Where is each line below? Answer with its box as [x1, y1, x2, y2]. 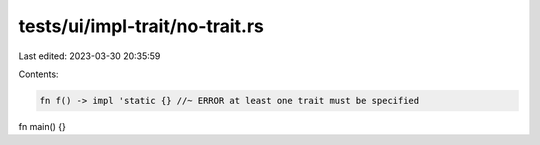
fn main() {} [18, 120, 67, 132]
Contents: [18, 68, 59, 80]
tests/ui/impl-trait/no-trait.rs [18, 15, 265, 37]
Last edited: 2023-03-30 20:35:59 [18, 50, 161, 62]
